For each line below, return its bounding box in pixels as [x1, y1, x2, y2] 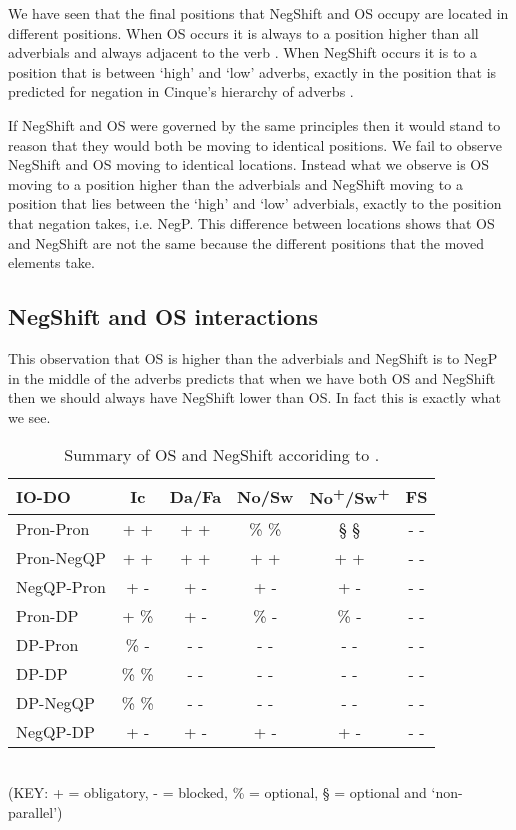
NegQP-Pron [16, 574, 106, 598]
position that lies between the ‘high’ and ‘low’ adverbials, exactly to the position [8, 193, 502, 214]
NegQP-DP [16, 719, 95, 743]
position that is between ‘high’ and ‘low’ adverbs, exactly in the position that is [8, 61, 497, 82]
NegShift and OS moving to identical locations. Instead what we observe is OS [8, 154, 490, 175]
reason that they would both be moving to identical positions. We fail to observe [8, 134, 502, 155]
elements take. [8, 252, 95, 273]
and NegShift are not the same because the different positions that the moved [8, 232, 484, 253]
